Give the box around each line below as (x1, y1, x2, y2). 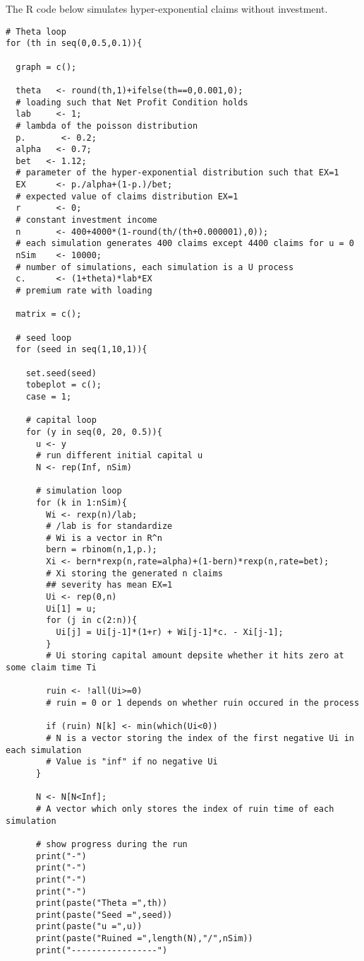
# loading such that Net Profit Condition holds (16, 97, 248, 107)
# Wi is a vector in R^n (46, 532, 162, 543)
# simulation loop (35, 486, 122, 496)
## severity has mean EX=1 (46, 580, 173, 590)
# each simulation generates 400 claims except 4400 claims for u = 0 (16, 238, 354, 249)
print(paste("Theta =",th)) (35, 898, 168, 909)
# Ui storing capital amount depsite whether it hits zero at (46, 651, 344, 661)
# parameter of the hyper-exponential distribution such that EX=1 (16, 168, 339, 178)
